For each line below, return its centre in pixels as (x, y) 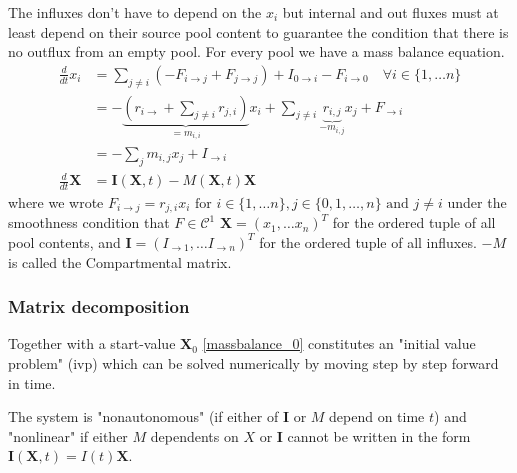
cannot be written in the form (379, 435)
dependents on (194, 435)
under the (477, 201)
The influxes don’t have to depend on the (135, 12)
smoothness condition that (89, 222)
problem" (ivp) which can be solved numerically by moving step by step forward (253, 362)
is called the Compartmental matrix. (120, 261)
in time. (32, 382)
